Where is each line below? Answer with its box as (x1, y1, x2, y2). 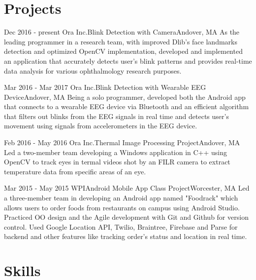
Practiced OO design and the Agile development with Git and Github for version (4, 212, 249, 222)
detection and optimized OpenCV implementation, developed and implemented (4, 46, 243, 56)
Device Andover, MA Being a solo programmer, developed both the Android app (4, 91, 246, 102)
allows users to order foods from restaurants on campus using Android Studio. (4, 202, 240, 212)
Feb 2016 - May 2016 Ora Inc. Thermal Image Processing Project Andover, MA (4, 137, 240, 148)
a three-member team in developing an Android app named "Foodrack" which (4, 193, 238, 203)
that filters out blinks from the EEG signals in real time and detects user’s (4, 111, 229, 121)
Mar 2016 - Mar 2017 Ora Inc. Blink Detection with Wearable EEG (4, 82, 206, 92)
